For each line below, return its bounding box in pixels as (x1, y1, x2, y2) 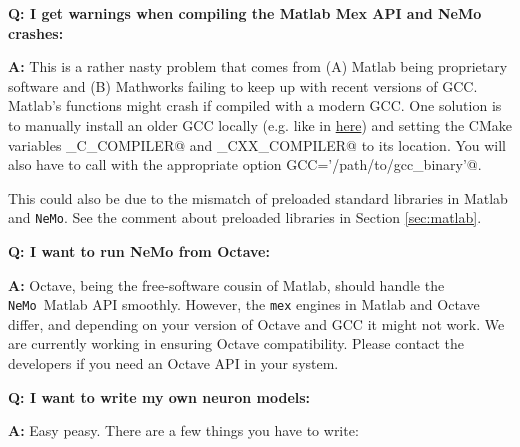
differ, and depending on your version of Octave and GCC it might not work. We (8, 313, 505, 334)
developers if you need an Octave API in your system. (8, 353, 339, 374)
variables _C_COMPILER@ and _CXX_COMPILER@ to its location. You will (8, 134, 507, 155)
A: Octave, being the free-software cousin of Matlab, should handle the (8, 274, 445, 295)
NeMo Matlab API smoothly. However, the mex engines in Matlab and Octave (8, 294, 480, 315)
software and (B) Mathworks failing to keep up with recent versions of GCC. (8, 75, 478, 96)
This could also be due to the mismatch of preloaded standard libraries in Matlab (8, 187, 508, 208)
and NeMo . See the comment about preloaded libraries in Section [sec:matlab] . (8, 207, 482, 228)
